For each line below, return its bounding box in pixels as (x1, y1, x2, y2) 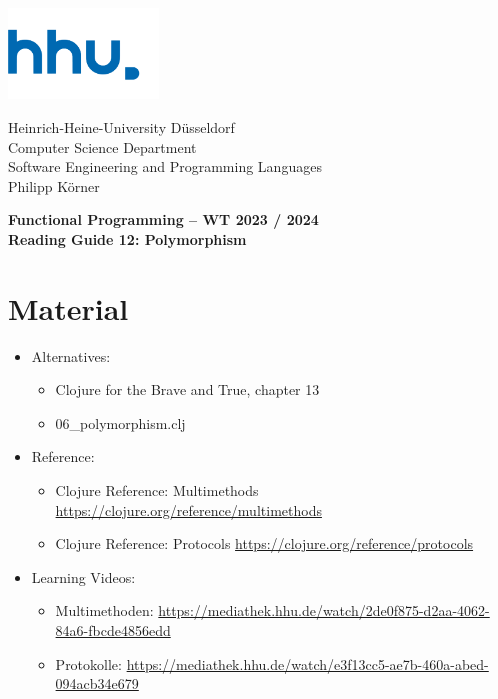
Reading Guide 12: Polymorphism (8, 228, 247, 249)
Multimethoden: (55, 600, 154, 621)
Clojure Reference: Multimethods (55, 479, 259, 500)
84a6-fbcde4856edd (55, 619, 171, 640)
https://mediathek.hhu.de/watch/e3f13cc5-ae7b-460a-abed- (126, 653, 489, 674)
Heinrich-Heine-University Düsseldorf (8, 116, 235, 137)
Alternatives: (31, 345, 111, 366)
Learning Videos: (31, 566, 136, 587)
